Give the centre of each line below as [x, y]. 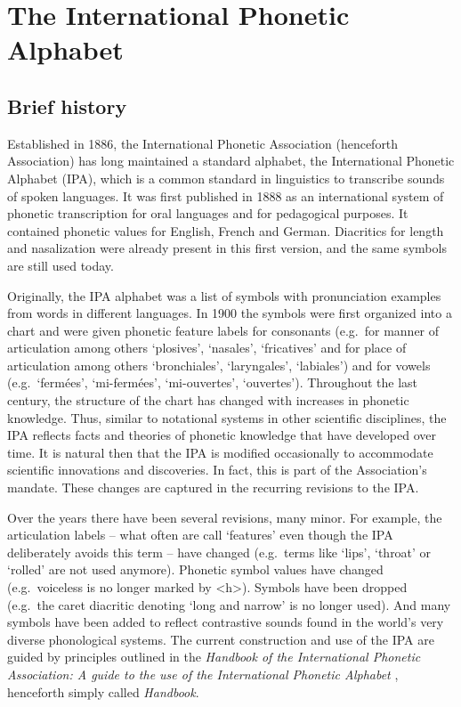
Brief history [67, 106]
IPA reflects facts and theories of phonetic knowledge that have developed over [222, 435]
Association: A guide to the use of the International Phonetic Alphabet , [203, 674]
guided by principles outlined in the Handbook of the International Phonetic [214, 657]
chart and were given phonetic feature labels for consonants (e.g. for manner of [223, 330]
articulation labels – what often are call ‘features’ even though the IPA [200, 535]
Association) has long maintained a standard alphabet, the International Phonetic [231, 161]
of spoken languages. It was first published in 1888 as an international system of [226, 195]
